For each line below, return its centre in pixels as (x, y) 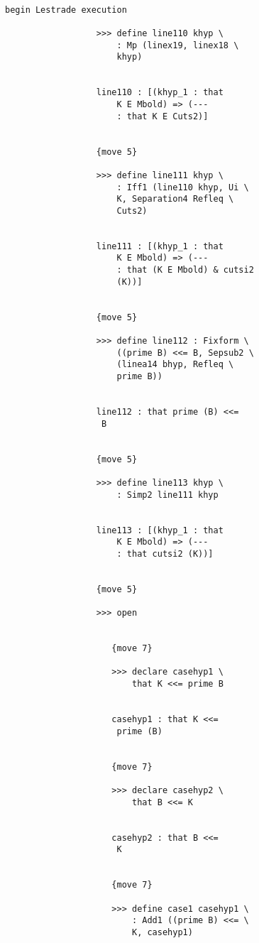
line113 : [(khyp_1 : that (160, 530)
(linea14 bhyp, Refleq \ (175, 365)
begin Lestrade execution (66, 10)
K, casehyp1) (162, 932)
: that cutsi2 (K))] (165, 554)
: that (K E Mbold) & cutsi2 (185, 270)
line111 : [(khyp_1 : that (160, 246)
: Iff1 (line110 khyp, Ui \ (183, 187)
